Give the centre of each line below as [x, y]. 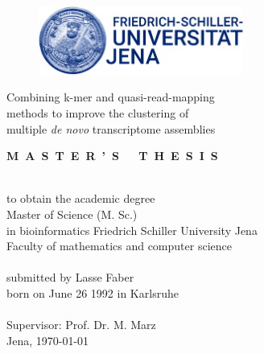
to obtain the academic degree [81, 198]
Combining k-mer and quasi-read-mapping [111, 97]
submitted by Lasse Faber [70, 277]
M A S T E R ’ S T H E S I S [112, 156]
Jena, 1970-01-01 [48, 340]
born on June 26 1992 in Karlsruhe [93, 292]
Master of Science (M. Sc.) [72, 214]
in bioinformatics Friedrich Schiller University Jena [132, 230]
